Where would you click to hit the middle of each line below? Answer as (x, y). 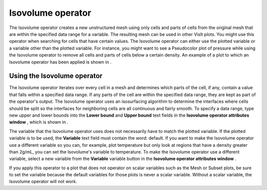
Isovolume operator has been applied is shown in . (60, 62)
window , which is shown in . (39, 122)
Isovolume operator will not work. (43, 182)
